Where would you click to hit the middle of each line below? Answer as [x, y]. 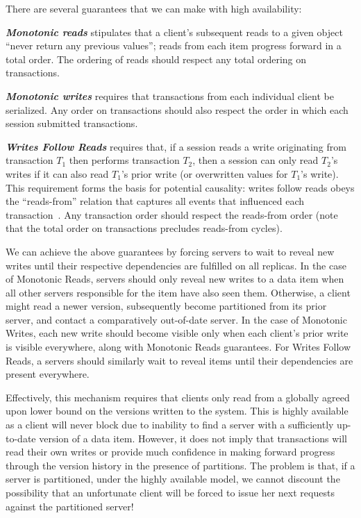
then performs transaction [124, 160]
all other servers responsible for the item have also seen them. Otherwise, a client [178, 292]
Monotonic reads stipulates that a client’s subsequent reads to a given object [174, 32]
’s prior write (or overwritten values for [204, 173]
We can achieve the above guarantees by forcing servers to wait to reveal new [170, 251]
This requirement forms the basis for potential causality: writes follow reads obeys [180, 187]
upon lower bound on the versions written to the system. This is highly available [177, 411]
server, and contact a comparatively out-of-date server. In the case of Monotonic [176, 319]
